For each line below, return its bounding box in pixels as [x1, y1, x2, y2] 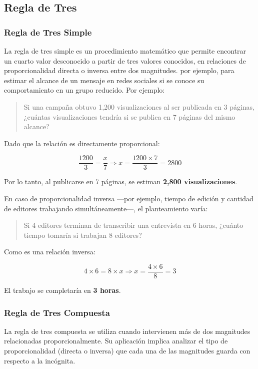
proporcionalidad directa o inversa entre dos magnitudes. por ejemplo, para [4, 65, 234, 76]
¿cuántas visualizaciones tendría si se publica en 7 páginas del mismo [23, 111, 235, 122]
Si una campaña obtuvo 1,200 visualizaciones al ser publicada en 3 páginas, [23, 101, 254, 112]
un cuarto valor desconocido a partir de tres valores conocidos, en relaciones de [4, 55, 246, 66]
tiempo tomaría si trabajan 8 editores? [23, 229, 142, 240]
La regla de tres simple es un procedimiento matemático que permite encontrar [4, 46, 246, 56]
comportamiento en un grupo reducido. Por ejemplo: [4, 85, 165, 95]
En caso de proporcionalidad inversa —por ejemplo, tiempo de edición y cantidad [4, 193, 253, 203]
